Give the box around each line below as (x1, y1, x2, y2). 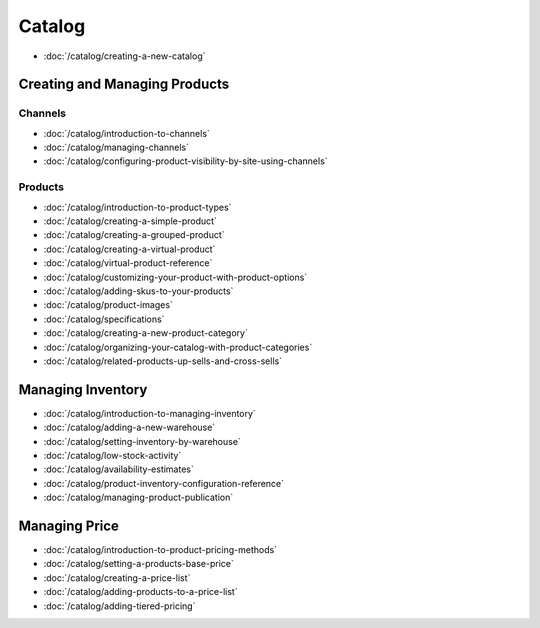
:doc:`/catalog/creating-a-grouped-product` (43, 229, 225, 241)
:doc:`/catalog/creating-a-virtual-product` (43, 243, 216, 255)
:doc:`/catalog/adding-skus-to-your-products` (43, 285, 234, 297)
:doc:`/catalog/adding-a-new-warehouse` (43, 421, 216, 434)
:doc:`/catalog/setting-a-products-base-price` (43, 558, 234, 570)
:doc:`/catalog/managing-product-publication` (43, 491, 234, 504)
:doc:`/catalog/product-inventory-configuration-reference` (43, 477, 285, 489)
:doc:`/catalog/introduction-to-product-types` (43, 201, 232, 213)
